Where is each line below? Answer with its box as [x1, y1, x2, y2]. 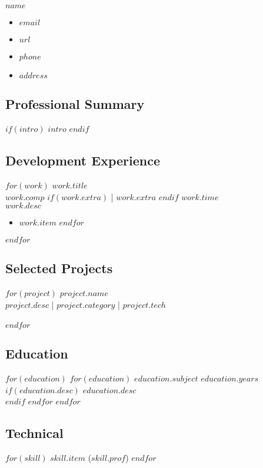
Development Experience [5, 151, 161, 170]
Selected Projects [5, 259, 113, 277]
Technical [5, 424, 64, 442]
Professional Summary [5, 95, 145, 113]
